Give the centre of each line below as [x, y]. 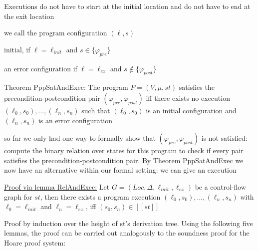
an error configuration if [41, 68]
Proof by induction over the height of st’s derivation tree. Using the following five [129, 223]
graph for [18, 196]
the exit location [29, 16]
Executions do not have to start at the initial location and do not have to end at [127, 6]
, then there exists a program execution [100, 196]
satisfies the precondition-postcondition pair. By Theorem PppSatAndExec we [124, 160]
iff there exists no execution [188, 98]
